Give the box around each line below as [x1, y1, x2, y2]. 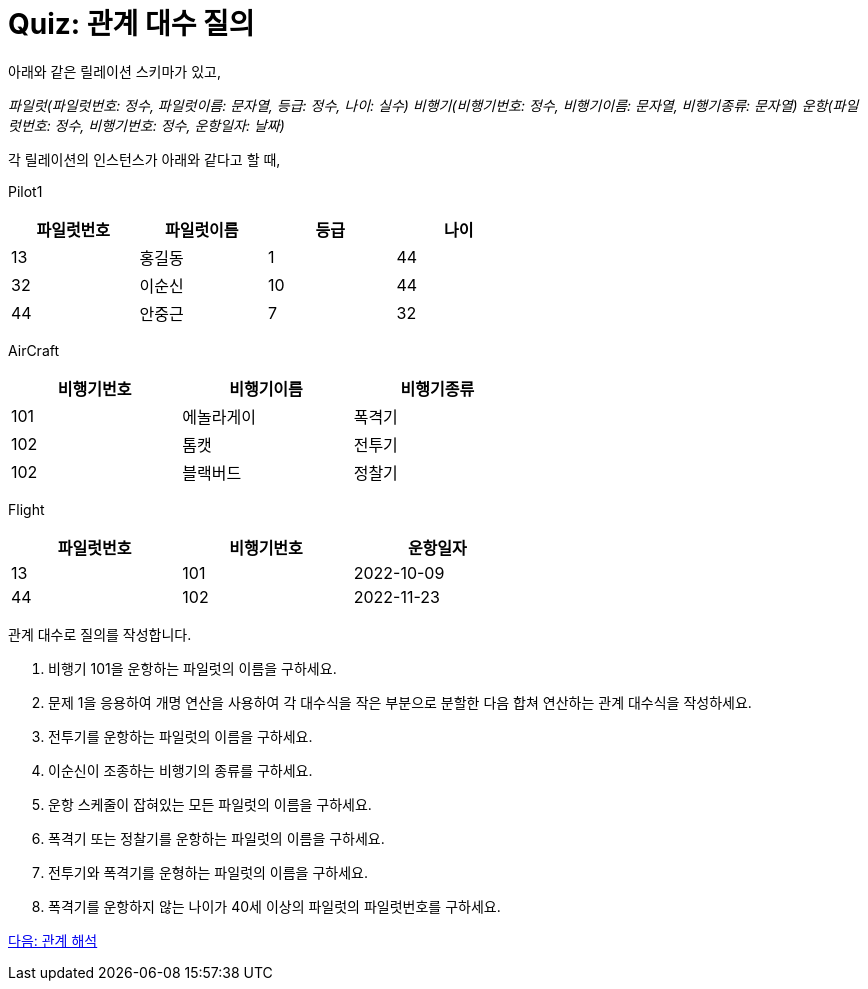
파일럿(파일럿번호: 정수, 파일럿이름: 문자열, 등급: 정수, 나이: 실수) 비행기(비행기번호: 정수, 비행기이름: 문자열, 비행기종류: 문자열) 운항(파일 [8, 96, 859, 114]
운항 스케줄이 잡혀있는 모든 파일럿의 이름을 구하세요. [48, 795, 372, 813]
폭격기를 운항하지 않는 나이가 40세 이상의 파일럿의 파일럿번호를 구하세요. [48, 897, 501, 915]
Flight [8, 500, 45, 518]
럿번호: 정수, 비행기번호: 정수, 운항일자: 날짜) [8, 116, 285, 134]
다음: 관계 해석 [8, 931, 98, 949]
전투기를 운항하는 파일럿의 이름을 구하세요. [48, 727, 313, 745]
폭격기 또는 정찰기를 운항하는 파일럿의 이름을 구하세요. [48, 829, 385, 847]
